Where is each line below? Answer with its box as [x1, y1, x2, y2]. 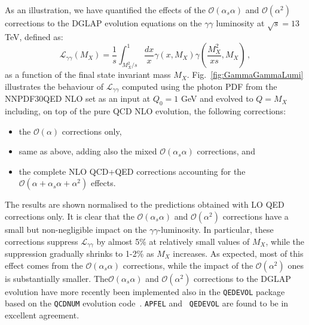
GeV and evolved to [180, 92, 253, 105]
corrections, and [197, 145, 255, 157]
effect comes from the [5, 259, 83, 271]
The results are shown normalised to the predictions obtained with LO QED [5, 198, 284, 211]
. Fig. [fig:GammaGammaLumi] [186, 68, 304, 81]
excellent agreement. [5, 308, 79, 321]
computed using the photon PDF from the [122, 80, 277, 92]
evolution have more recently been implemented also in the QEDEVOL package [5, 285, 285, 297]
